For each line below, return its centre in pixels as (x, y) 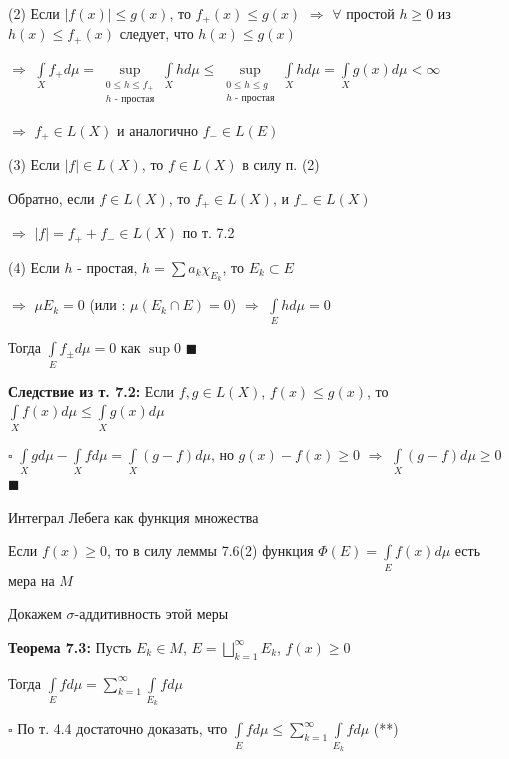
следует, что (156, 33)
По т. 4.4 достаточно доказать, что (122, 728)
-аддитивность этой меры (151, 613)
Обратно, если (51, 198)
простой (370, 13)
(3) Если (34, 164)
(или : (107, 304)
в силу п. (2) (281, 164)
